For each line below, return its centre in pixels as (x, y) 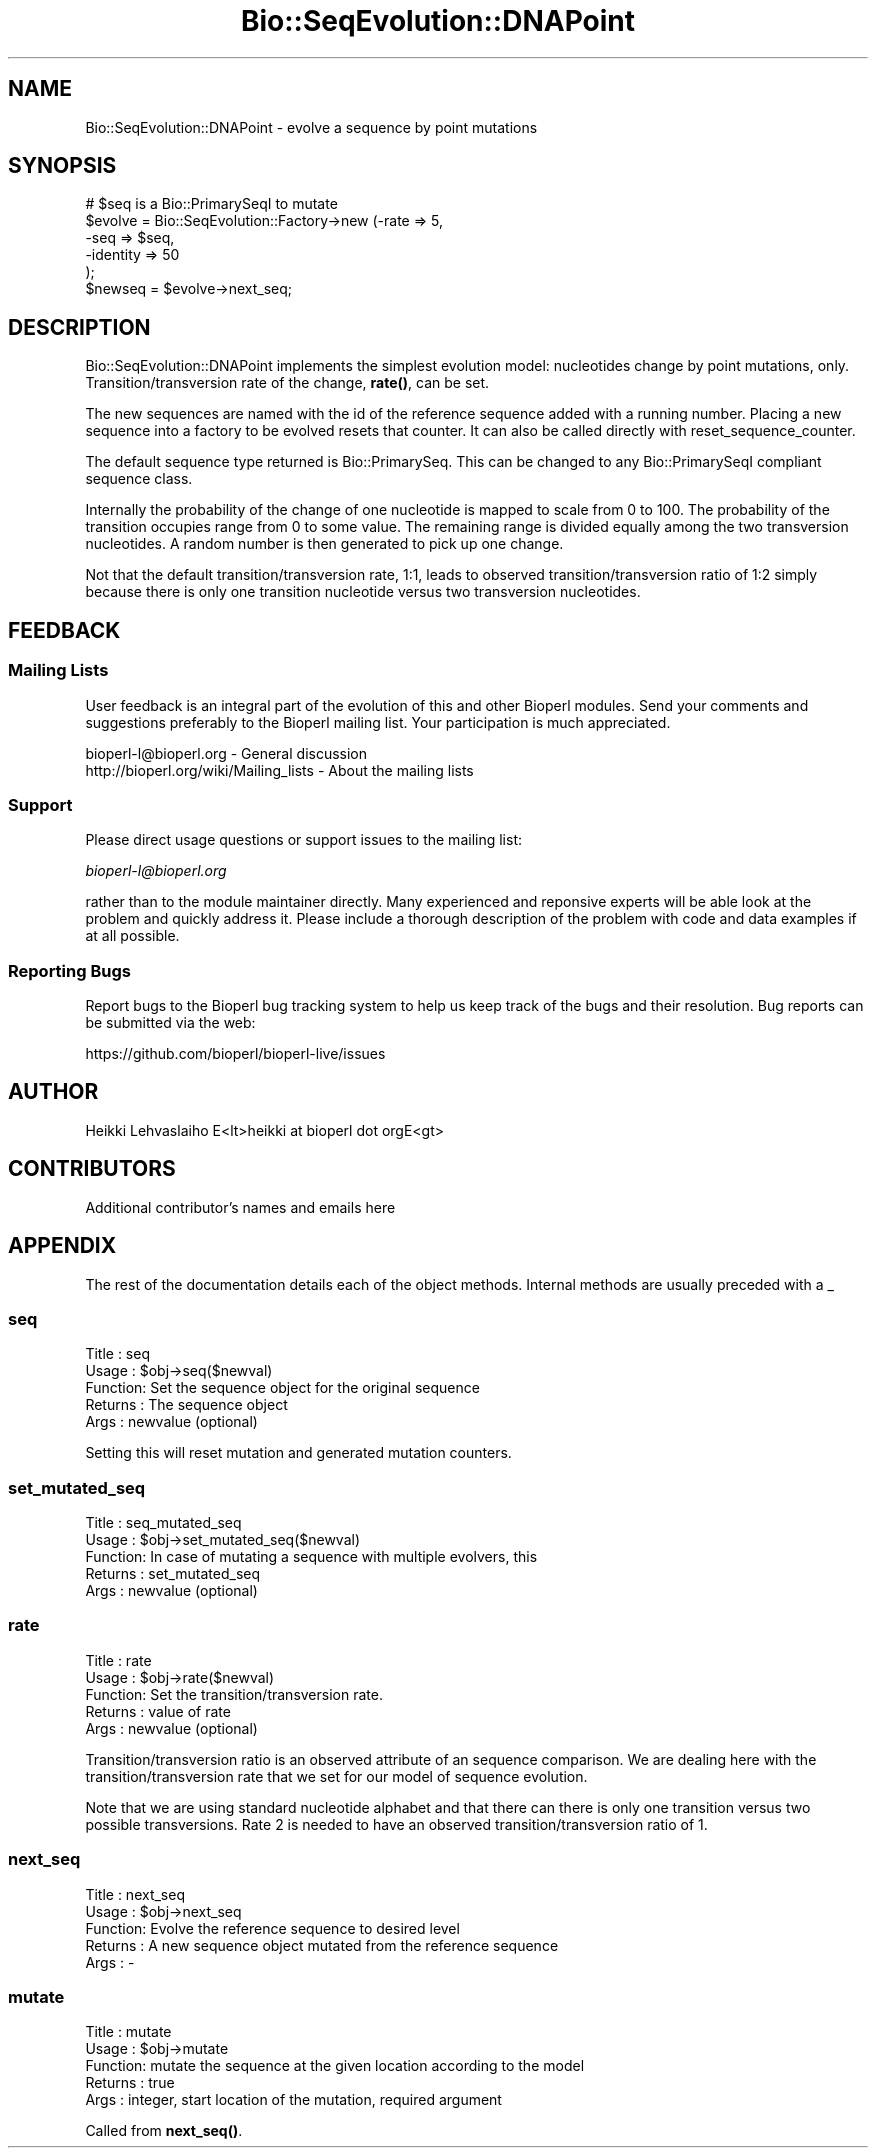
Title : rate (118, 1660)
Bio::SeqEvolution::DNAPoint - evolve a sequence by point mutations (311, 127)
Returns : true (130, 2083)
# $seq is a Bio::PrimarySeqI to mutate (211, 204)
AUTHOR (53, 1092)
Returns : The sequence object (186, 1405)
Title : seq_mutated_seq (163, 1523)
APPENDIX (62, 1246)
